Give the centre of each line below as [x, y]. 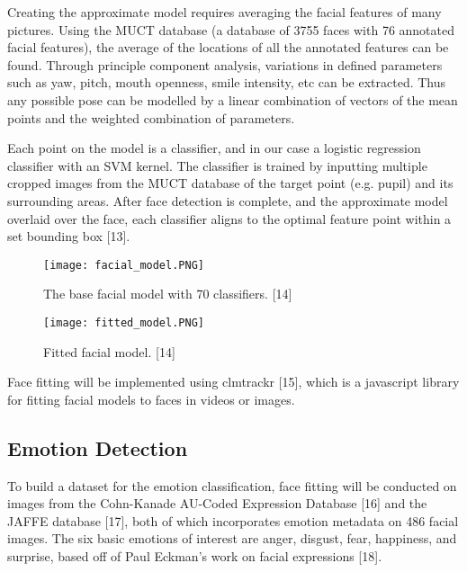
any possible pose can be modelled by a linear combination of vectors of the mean [233, 99]
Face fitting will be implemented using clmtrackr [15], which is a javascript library [233, 382]
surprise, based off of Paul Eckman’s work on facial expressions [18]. [195, 555]
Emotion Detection [98, 447]
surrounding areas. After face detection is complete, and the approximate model [228, 200]
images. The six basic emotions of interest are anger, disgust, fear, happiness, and [232, 538]
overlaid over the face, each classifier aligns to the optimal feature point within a [229, 218]
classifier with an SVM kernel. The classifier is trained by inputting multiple [217, 165]
